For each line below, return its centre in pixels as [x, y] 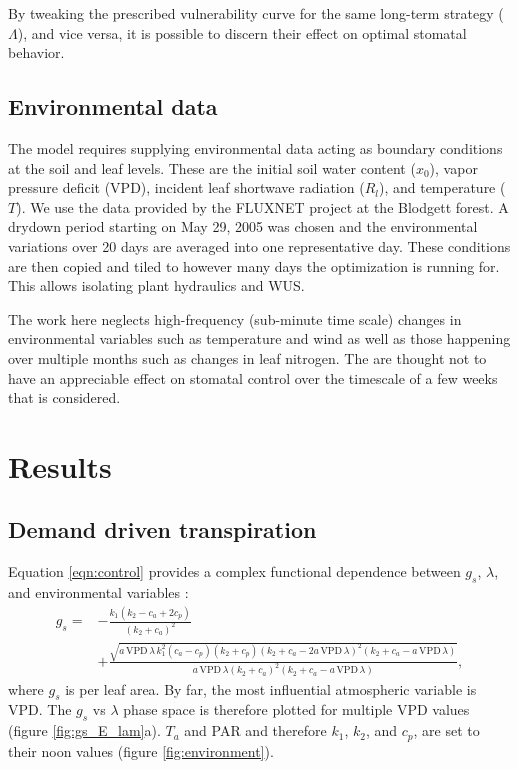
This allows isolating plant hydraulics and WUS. [156, 285]
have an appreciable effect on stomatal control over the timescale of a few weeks [253, 377]
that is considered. [64, 397]
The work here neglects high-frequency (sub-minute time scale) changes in [235, 318]
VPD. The [40, 709]
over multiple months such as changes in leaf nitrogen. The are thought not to [247, 357]
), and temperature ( [442, 187]
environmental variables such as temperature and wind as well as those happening [259, 338]
